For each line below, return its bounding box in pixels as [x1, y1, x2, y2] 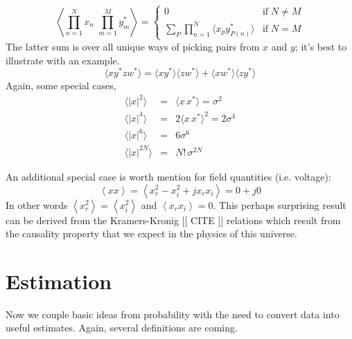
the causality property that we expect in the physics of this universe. [6, 226, 297, 241]
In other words [6, 197, 68, 212]
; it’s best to [294, 39, 347, 53]
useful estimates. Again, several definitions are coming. [6, 320, 238, 335]
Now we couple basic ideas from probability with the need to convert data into [6, 306, 340, 321]
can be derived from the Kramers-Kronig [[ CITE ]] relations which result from [6, 212, 341, 227]
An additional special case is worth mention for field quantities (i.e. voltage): [6, 169, 331, 183]
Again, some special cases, [6, 78, 116, 93]
